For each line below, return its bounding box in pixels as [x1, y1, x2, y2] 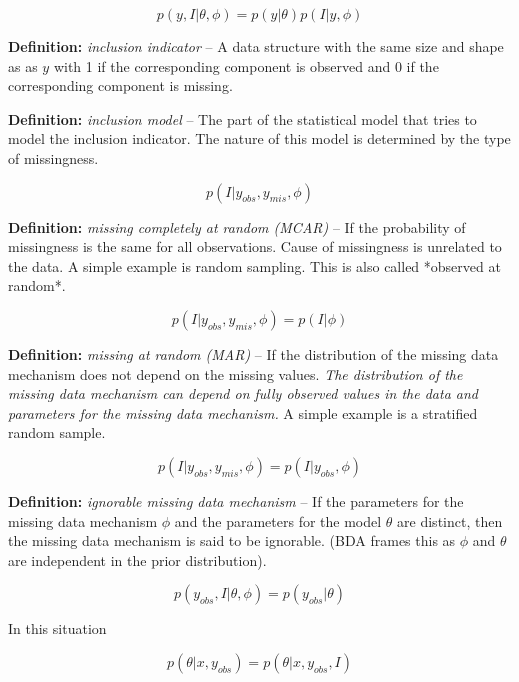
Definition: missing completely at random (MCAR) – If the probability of [8, 216, 466, 237]
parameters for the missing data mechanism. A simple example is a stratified [8, 402, 478, 423]
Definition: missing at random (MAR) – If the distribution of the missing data [8, 343, 499, 364]
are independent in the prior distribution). [8, 549, 267, 570]
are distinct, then [397, 510, 503, 531]
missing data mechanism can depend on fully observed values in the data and [8, 383, 479, 404]
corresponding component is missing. [8, 75, 233, 96]
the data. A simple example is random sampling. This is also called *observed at [8, 255, 501, 276]
